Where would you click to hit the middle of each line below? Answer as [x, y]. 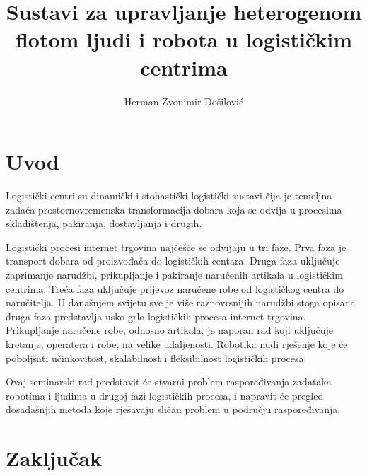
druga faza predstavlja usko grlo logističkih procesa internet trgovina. [156, 316]
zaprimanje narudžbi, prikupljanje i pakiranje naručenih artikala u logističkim [174, 274]
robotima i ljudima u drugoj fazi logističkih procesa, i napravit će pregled [165, 395]
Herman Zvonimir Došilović [184, 101]
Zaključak [54, 458]
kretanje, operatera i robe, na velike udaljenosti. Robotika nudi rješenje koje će [177, 343]
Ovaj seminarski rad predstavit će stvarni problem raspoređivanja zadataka [169, 382]
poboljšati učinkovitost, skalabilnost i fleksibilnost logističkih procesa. [156, 358]
